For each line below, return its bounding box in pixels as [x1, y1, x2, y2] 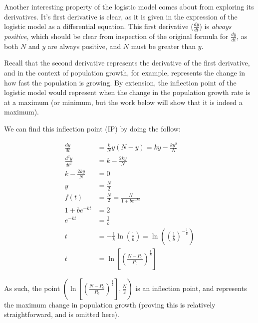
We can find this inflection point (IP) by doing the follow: [4, 123, 181, 133]
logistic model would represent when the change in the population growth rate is [4, 87, 251, 97]
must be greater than [131, 40, 196, 51]
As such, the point [4, 282, 60, 293]
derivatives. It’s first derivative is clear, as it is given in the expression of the [4, 11, 238, 21]
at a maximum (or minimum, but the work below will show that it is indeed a [4, 96, 243, 107]
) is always [199, 21, 232, 31]
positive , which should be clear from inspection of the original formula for [4, 31, 229, 41]
